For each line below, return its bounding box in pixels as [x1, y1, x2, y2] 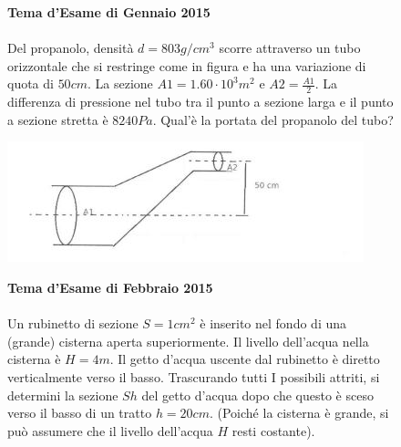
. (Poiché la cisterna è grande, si [209, 403, 389, 422]
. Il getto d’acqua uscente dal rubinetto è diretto [109, 349, 380, 369]
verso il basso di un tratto [7, 403, 152, 422]
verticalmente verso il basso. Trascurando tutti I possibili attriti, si [7, 367, 380, 386]
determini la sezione [7, 385, 118, 404]
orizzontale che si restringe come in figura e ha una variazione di [7, 56, 366, 75]
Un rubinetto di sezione [7, 314, 139, 333]
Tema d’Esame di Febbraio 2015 [7, 277, 213, 296]
